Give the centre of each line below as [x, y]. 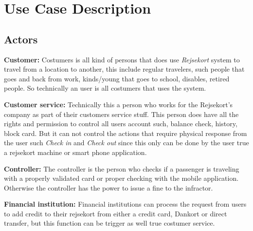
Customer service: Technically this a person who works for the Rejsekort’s [118, 104]
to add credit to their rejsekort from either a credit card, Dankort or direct [116, 213]
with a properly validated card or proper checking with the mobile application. [121, 178]
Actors [21, 39]
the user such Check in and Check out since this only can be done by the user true [126, 143]
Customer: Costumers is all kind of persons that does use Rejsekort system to [122, 59]
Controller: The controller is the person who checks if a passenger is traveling [122, 168]
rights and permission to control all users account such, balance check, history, [121, 124]
